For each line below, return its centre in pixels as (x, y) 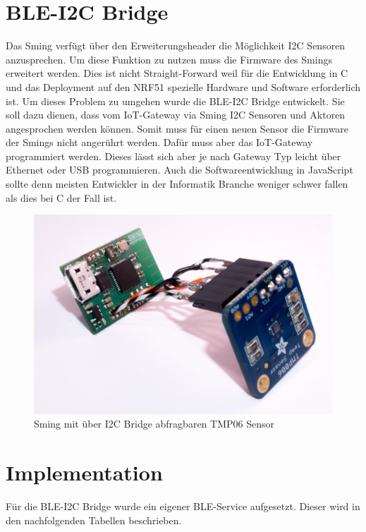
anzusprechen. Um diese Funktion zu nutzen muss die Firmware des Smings (169, 59)
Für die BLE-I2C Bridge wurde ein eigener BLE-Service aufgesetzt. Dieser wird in (183, 506)
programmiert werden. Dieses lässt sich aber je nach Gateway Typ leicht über (173, 156)
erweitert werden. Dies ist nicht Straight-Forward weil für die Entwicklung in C (177, 73)
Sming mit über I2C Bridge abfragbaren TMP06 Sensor (154, 424)
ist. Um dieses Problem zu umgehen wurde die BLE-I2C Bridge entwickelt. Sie (175, 101)
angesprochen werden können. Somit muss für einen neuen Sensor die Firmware (177, 128)
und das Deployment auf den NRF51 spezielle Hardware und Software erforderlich (183, 86)
